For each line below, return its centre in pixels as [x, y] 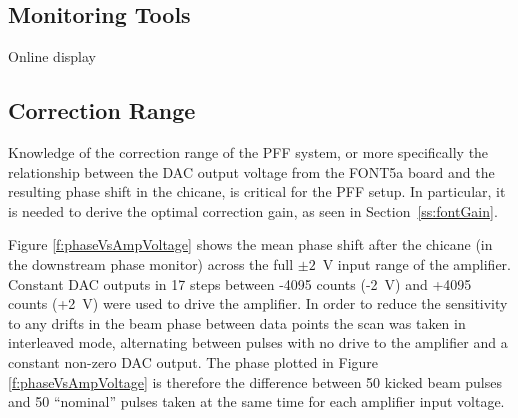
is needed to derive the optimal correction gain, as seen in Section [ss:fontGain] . [253, 210]
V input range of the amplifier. [416, 263]
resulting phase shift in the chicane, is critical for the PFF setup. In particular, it [257, 191]
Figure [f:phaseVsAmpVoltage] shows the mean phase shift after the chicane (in [250, 244]
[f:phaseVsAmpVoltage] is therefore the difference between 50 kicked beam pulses [255, 381]
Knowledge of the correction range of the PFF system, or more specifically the [248, 152]
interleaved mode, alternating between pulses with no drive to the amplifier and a [258, 342]
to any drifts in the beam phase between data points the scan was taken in [237, 322]
